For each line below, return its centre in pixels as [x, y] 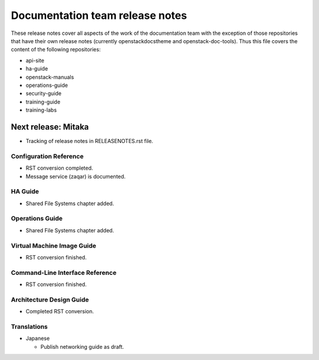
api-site [35, 60]
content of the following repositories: [56, 50]
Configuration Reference [47, 156]
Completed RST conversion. [60, 312]
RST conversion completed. [59, 168]
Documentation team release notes [99, 15]
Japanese [38, 338]
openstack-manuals [50, 77]
